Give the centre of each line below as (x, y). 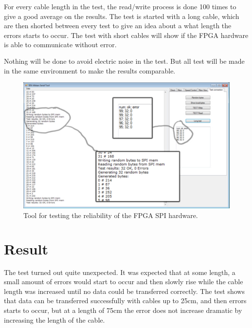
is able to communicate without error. (60, 45)
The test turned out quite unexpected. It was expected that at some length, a (120, 272)
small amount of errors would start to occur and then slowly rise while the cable (124, 282)
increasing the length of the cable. (54, 319)
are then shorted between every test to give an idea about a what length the (118, 26)
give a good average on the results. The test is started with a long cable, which (122, 16)
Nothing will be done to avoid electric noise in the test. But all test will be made (124, 61)
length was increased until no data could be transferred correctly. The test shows (124, 291)
